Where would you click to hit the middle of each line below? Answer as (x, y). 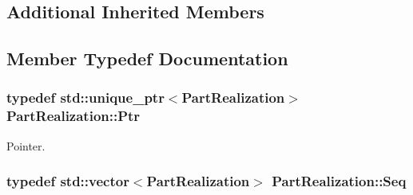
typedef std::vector (68, 181)
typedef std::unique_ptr (85, 97)
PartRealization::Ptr (73, 116)
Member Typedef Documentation (147, 58)
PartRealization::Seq (339, 181)
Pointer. (26, 145)
